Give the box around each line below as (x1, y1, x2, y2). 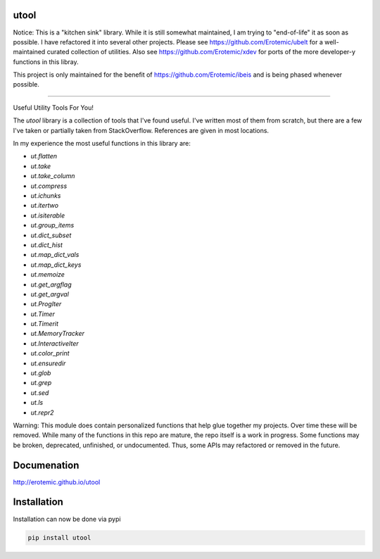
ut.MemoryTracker (30, 329, 84, 338)
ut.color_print (30, 349, 70, 358)
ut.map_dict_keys (30, 260, 82, 269)
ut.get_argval (30, 289, 70, 299)
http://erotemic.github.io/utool (13, 477, 101, 486)
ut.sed (30, 388, 49, 397)
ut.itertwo (30, 201, 59, 210)
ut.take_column (30, 172, 75, 180)
